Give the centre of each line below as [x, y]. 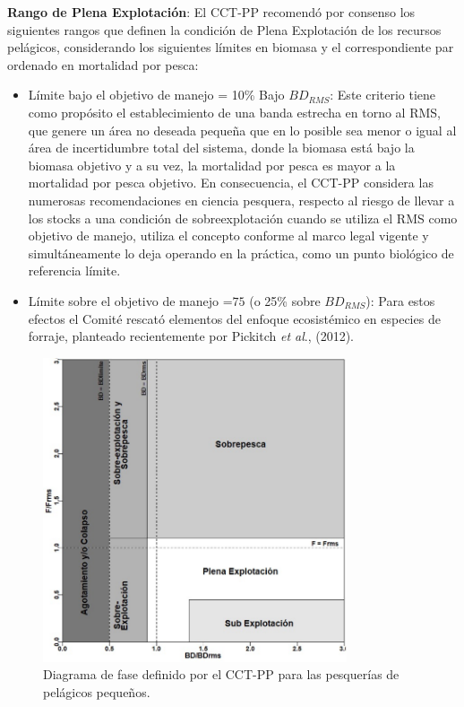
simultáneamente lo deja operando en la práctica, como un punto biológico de [241, 253]
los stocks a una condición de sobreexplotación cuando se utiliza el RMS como [243, 218]
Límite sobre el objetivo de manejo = [130, 300]
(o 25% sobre [285, 300]
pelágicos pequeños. [97, 692]
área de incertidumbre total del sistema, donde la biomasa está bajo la [221, 148]
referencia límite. [74, 271]
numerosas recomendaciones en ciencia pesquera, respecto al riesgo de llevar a [241, 200]
